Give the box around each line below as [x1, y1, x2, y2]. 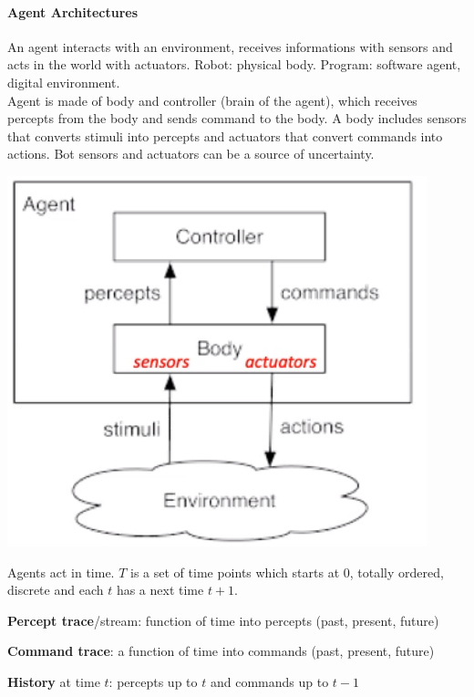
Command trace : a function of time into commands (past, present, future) [7, 641, 435, 661]
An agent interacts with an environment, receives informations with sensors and [7, 36, 453, 56]
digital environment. [7, 72, 120, 91]
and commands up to [210, 671, 329, 691]
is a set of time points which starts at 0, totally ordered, [130, 562, 444, 581]
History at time [7, 671, 100, 691]
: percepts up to [108, 671, 198, 691]
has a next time [116, 580, 204, 599]
